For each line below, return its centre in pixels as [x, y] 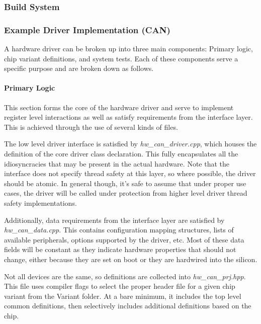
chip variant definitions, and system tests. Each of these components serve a [121, 58]
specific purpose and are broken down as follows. [79, 68]
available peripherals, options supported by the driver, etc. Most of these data [124, 239]
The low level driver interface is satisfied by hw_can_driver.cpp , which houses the [130, 144]
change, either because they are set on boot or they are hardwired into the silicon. [131, 259]
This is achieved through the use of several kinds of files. [91, 127]
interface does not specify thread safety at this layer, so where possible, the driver [130, 173]
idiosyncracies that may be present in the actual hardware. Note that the [117, 163]
